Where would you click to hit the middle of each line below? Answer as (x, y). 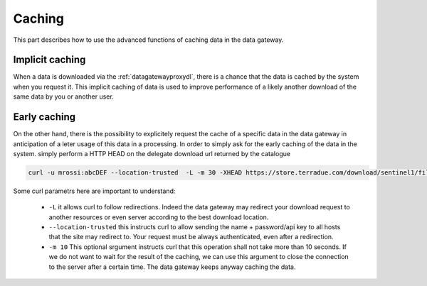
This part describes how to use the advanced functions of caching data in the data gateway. (148, 40)
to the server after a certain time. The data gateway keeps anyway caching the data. (172, 267)
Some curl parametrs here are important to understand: (94, 191)
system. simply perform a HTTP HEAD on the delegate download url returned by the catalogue (152, 153)
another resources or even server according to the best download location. (159, 217)
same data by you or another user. (63, 97)
